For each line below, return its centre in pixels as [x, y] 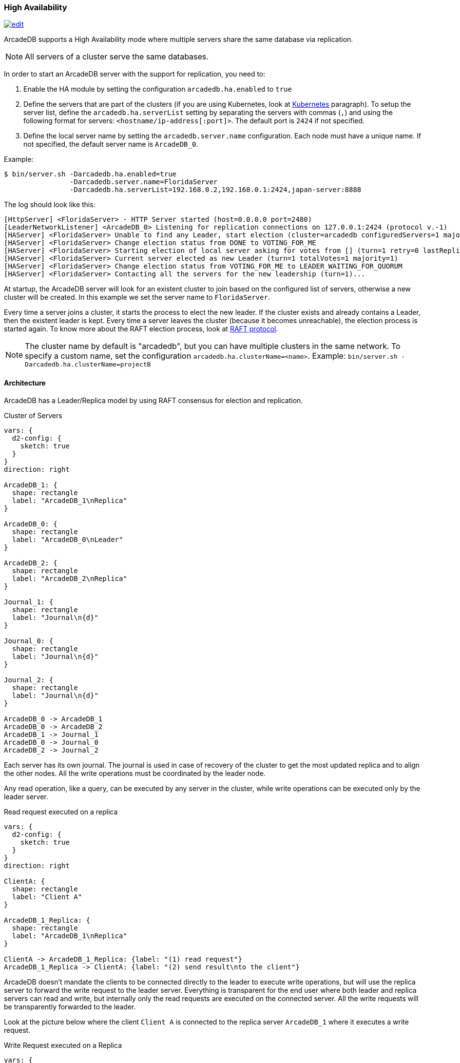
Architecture [25, 383]
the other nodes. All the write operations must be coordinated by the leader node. [135, 773]
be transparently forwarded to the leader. [70, 1006]
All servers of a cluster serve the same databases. [117, 57]
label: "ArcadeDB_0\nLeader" [67, 539]
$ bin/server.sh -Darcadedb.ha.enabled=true [90, 174]
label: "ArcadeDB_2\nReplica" [69, 578]
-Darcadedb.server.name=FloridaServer [144, 182]
